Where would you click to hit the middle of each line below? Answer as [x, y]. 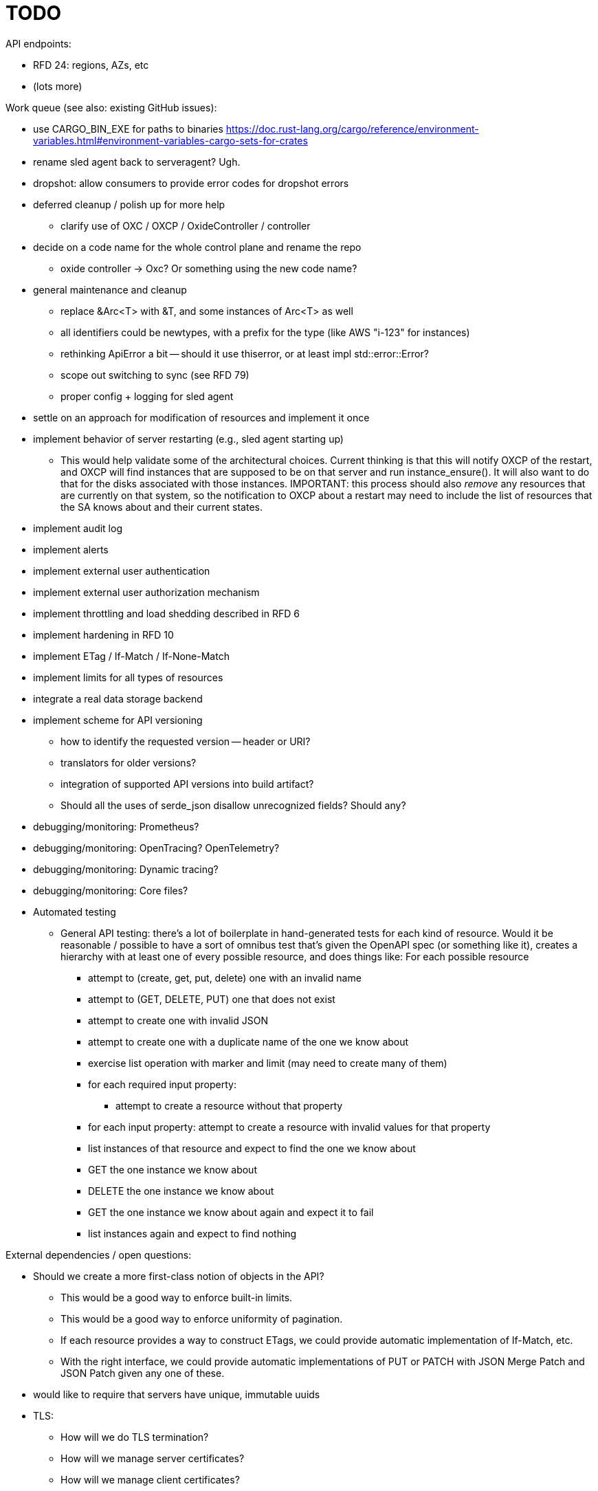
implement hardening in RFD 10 [103, 634]
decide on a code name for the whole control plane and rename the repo [197, 247]
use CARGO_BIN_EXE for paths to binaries [128, 129]
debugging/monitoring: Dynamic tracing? [126, 869]
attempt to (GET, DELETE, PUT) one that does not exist [212, 999]
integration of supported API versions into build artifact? [187, 784]
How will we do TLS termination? [135, 1437]
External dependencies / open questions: [99, 1255]
